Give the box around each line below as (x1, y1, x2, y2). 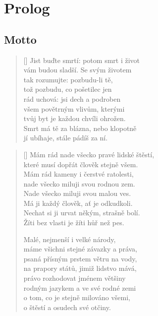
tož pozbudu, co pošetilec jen (23, 84, 112, 94)
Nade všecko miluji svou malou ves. (23, 188, 131, 198)
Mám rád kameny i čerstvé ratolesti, (23, 169, 134, 179)
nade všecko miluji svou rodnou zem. (23, 178, 135, 189)
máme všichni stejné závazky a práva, (23, 244, 138, 254)
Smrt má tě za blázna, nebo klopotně (23, 123, 137, 133)
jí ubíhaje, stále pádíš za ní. (23, 132, 108, 143)
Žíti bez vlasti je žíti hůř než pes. (23, 217, 124, 228)
